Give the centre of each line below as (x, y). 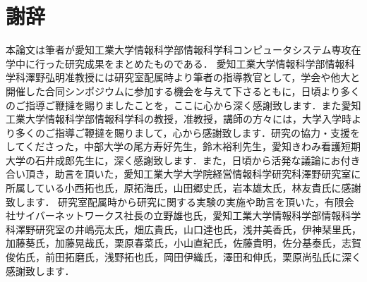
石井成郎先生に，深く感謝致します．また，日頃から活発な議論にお (188, 160)
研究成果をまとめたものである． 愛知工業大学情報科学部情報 (205, 63)
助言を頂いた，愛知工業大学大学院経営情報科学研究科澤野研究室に (208, 174)
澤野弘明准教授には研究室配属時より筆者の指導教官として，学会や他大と (193, 77)
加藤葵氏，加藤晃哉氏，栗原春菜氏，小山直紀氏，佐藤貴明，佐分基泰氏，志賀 (183, 243)
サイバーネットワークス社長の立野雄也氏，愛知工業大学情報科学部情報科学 (188, 215)
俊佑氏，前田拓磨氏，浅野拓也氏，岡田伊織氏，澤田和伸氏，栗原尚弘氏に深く (183, 257)
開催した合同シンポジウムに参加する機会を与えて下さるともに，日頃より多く (183, 91)
